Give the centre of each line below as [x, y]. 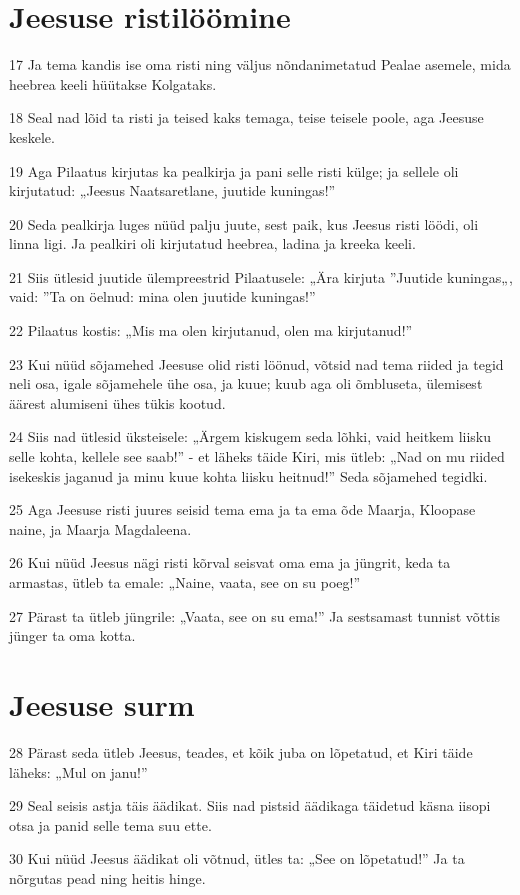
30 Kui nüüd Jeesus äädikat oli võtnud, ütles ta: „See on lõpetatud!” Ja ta [237, 858]
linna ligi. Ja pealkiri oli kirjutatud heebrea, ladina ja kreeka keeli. [212, 243]
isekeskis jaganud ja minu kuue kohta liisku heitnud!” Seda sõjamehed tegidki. [248, 475]
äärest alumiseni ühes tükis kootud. [117, 402]
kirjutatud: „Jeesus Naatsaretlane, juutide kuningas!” [172, 190]
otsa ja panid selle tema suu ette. [110, 824]
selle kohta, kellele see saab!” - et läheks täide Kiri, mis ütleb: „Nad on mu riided [257, 456]
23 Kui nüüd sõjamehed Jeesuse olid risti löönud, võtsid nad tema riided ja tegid [256, 363]
